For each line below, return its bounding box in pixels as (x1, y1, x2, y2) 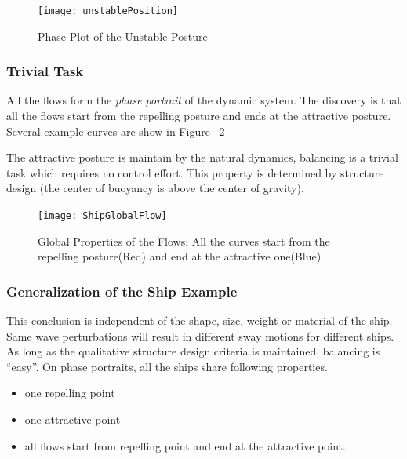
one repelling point (24, 384, 115, 401)
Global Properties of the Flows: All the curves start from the (38, 232, 330, 249)
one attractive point (24, 411, 121, 428)
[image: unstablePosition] (38, 5, 178, 16)
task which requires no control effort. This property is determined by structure (6, 164, 384, 180)
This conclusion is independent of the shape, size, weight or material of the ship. (6, 312, 393, 329)
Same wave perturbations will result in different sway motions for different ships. (6, 327, 394, 344)
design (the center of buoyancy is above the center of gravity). (6, 180, 304, 196)
